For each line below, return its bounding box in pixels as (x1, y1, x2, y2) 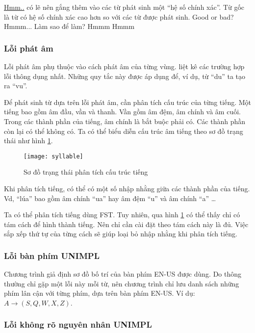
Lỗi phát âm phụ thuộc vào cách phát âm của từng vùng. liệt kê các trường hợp (4, 61, 245, 71)
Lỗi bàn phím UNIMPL (4, 249, 100, 261)
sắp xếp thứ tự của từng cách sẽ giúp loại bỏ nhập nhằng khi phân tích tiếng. (4, 229, 237, 239)
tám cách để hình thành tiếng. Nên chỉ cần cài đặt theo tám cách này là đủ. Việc (4, 219, 249, 229)
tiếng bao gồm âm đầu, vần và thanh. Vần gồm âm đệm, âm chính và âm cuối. (4, 106, 241, 117)
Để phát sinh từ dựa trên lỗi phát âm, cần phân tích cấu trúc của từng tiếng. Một (4, 97, 251, 107)
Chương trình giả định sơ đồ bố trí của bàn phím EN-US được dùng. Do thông (4, 269, 242, 279)
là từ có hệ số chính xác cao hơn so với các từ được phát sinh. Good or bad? (4, 11, 234, 22)
